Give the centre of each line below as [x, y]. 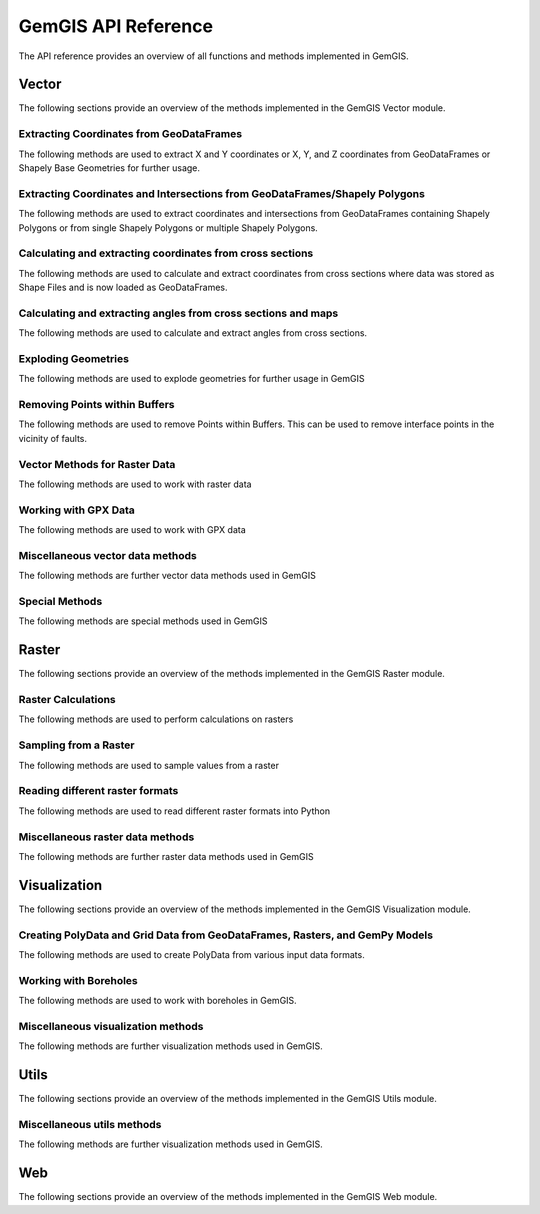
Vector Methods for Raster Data [97, 464]
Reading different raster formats [98, 791]
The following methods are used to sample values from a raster [149, 765]
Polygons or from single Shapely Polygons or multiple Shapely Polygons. [168, 227]
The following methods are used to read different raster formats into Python [174, 811]
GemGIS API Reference [116, 26]
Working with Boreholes [78, 980]
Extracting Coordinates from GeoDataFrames [130, 134]
